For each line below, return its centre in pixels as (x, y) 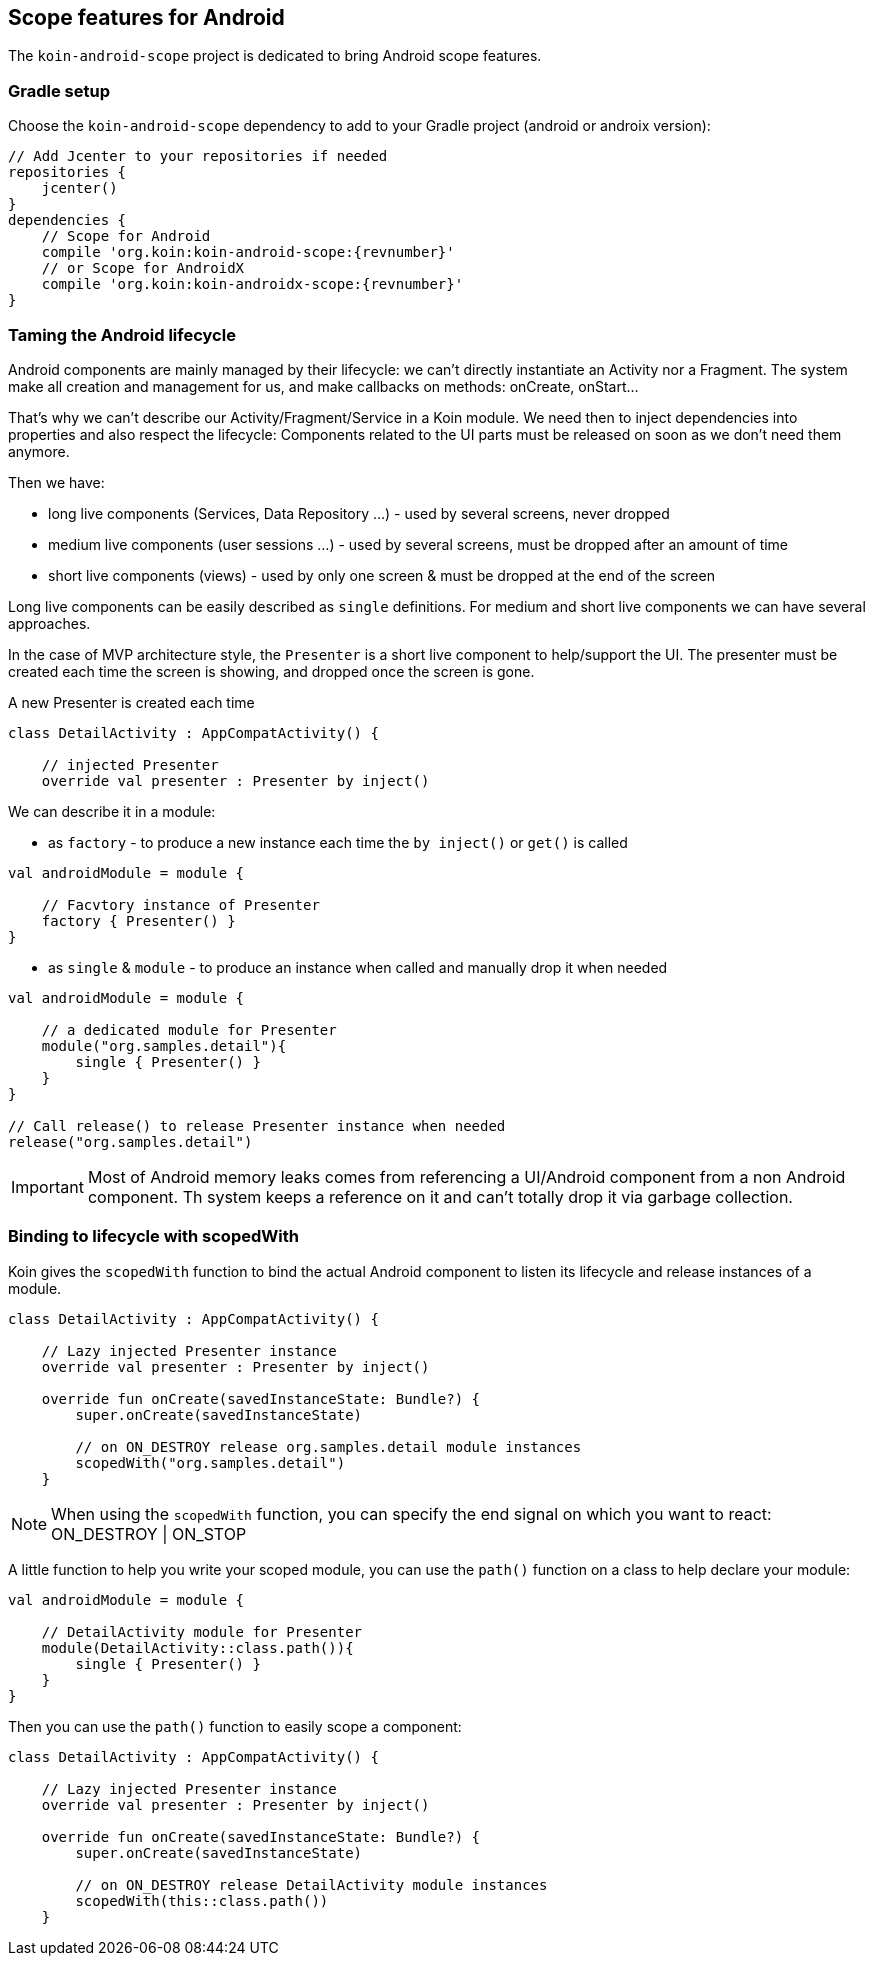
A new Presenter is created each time (131, 702)
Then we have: (56, 482)
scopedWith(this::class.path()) (202, 1900)
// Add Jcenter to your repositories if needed (198, 156)
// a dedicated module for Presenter (189, 1029)
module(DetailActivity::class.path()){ (197, 1647)
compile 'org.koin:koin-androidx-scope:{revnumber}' (252, 284)
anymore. (39, 451)
